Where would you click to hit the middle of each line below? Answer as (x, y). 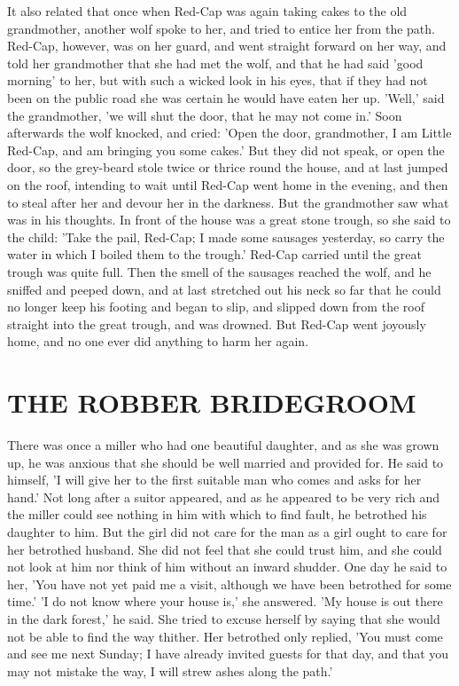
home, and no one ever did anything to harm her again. (158, 341)
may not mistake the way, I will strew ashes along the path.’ (170, 670)
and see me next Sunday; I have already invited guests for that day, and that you (228, 654)
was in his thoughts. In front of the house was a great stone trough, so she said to (229, 220)
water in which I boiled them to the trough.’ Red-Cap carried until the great (214, 254)
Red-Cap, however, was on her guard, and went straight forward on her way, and (227, 46)
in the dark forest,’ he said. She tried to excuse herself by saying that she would (224, 618)
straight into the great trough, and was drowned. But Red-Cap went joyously (217, 323)
